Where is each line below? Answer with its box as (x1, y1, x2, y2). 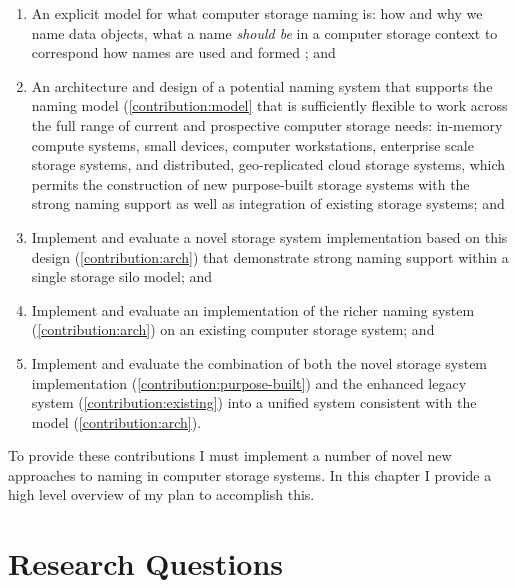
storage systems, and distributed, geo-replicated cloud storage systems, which (31, 154, 506, 175)
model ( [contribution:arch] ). (31, 411, 202, 432)
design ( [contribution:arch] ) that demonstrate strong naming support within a (31, 246, 509, 267)
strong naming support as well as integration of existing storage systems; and (31, 193, 505, 214)
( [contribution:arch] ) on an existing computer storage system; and (31, 319, 435, 340)
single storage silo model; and (31, 266, 213, 287)
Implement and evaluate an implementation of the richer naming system (31, 299, 475, 320)
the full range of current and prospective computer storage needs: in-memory (31, 114, 503, 135)
